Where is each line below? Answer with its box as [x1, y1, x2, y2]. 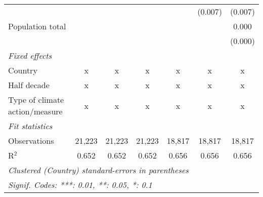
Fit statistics [8, 120, 53, 132]
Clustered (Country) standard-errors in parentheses [8, 164, 189, 176]
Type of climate [8, 94, 64, 105]
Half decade [8, 79, 50, 91]
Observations [8, 135, 54, 146]
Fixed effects [8, 50, 52, 61]
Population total [8, 20, 66, 32]
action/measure [8, 105, 63, 117]
